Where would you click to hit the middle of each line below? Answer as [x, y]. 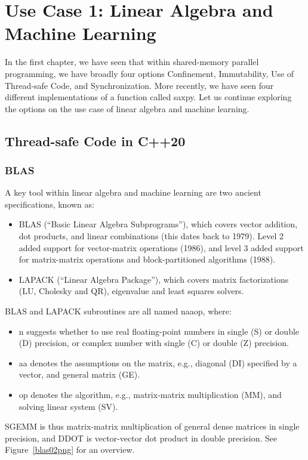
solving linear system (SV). [68, 406]
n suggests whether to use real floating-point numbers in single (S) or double [159, 331]
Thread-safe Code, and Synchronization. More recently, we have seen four [139, 85]
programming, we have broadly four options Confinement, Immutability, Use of [150, 73]
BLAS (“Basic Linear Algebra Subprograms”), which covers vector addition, [158, 224]
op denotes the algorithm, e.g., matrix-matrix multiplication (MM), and [150, 394]
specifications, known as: [50, 204]
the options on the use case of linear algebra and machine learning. [127, 108]
